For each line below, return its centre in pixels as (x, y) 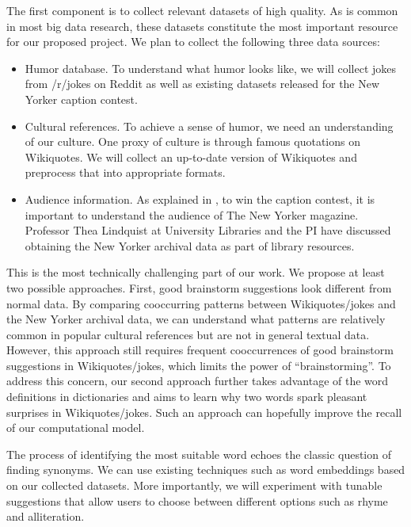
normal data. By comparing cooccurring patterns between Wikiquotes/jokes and (201, 303)
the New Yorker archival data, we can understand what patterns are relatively (196, 319)
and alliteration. (46, 516)
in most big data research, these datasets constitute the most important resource (202, 26)
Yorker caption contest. (81, 99)
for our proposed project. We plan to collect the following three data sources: (193, 42)
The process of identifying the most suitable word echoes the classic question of (199, 454)
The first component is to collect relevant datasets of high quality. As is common (202, 10)
